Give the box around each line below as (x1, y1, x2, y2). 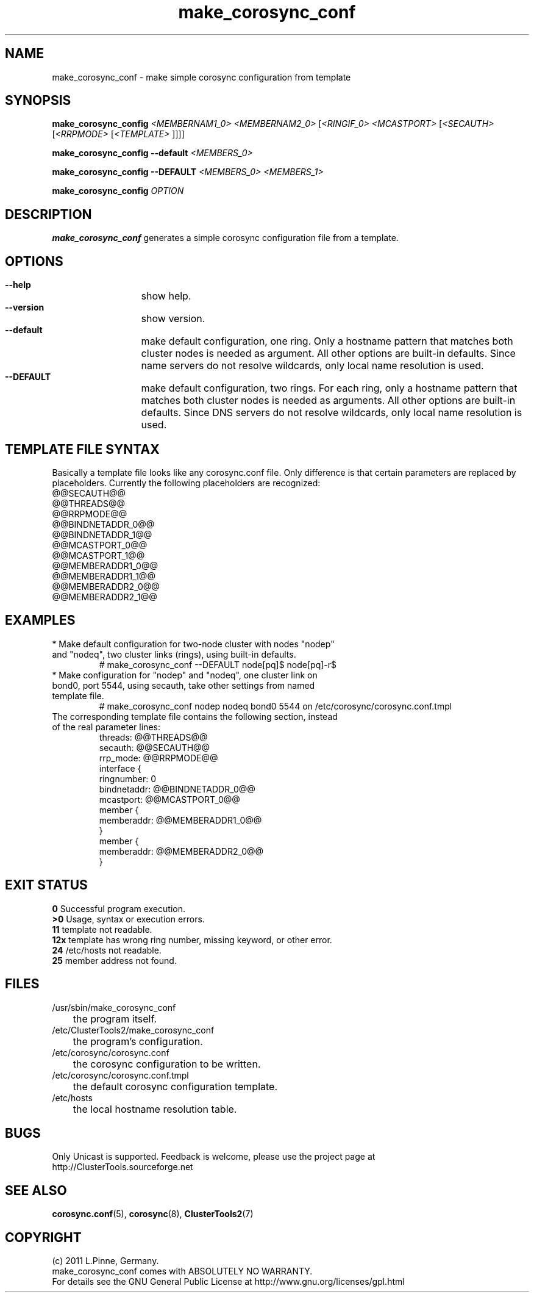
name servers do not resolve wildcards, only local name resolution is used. (141, 359, 484, 372)
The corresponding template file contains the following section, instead (52, 711, 338, 722)
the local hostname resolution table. (73, 1102, 237, 1115)
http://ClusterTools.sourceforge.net (52, 1162, 193, 1173)
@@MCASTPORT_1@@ (52, 550, 145, 561)
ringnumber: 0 (99, 773, 157, 784)
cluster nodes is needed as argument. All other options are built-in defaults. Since (141, 347, 516, 360)
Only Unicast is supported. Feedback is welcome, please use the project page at (52, 1151, 376, 1162)
